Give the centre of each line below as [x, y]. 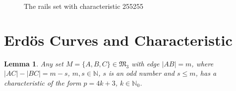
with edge [146, 63]
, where [203, 63]
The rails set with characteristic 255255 [84, 6]
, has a [206, 73]
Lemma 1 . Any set [34, 63]
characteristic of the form [43, 82]
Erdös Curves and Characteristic [118, 40]
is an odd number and [142, 73]
